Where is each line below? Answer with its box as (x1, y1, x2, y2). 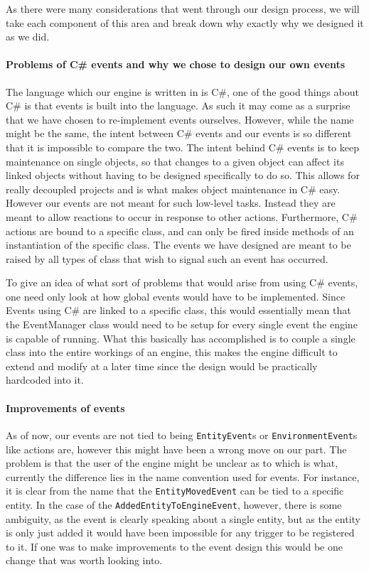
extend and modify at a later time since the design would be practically (6, 358, 318, 373)
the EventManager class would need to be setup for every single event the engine (6, 317, 358, 332)
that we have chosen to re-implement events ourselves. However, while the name (6, 112, 354, 126)
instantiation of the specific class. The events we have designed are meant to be (6, 237, 351, 252)
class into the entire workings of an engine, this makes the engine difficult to (6, 345, 338, 360)
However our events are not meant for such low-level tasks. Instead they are (6, 195, 336, 210)
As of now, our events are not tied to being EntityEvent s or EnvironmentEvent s (6, 427, 358, 442)
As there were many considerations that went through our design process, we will (6, 1, 360, 16)
